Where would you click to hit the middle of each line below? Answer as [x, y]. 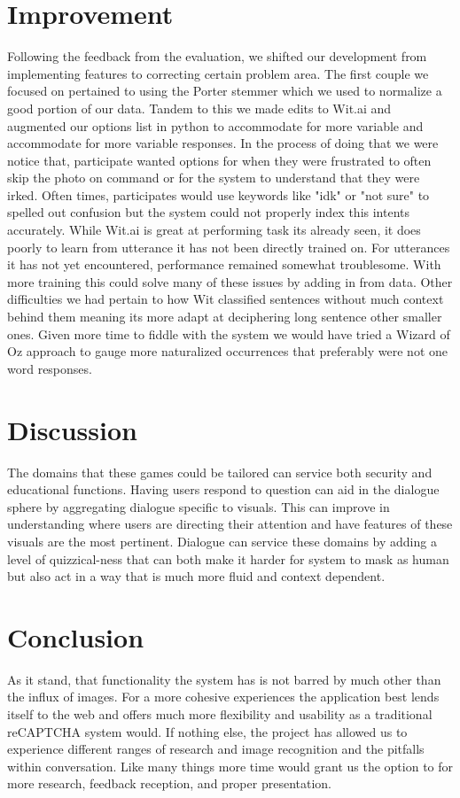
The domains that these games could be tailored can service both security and [220, 472]
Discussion [72, 429]
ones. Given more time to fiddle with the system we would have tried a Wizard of [229, 333]
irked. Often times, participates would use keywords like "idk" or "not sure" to [218, 194]
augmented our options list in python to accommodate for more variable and [215, 125]
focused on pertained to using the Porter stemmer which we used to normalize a [225, 91]
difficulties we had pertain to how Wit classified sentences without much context [226, 299]
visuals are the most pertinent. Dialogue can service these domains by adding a [222, 541]
